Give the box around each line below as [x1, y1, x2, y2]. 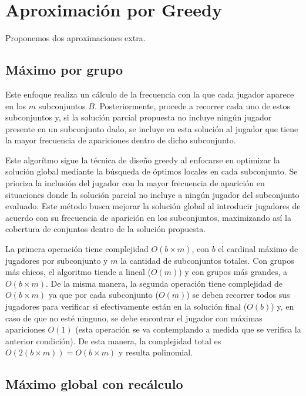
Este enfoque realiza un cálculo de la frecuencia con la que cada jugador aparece [5, 88, 294, 100]
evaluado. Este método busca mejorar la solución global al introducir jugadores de [5, 200, 301, 212]
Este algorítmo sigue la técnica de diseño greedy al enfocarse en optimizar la [5, 153, 280, 166]
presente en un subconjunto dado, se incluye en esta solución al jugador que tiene [5, 122, 298, 135]
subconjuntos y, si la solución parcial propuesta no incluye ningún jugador [5, 111, 272, 123]
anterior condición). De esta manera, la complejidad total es [5, 334, 221, 347]
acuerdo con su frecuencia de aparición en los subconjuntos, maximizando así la [5, 211, 292, 223]
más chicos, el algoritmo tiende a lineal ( [5, 266, 151, 278]
